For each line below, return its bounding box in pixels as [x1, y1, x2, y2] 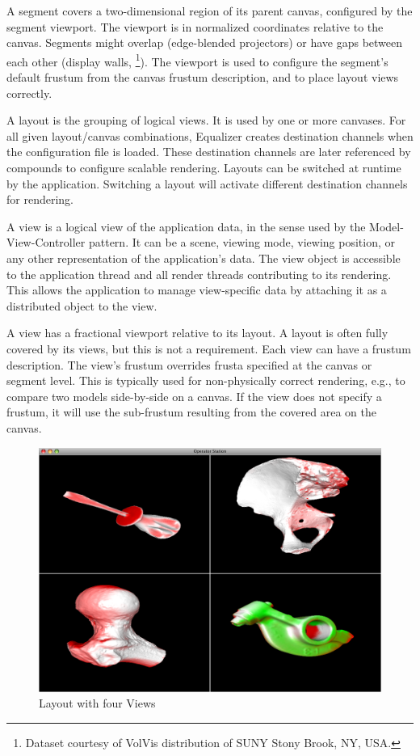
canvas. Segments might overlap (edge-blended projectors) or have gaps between [6, 34, 403, 51]
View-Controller [6, 234, 86, 251]
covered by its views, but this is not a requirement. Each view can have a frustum [6, 340, 411, 357]
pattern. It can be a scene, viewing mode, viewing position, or [88, 234, 395, 251]
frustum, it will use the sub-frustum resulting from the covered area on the [6, 403, 376, 420]
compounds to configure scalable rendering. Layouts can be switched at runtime [6, 159, 401, 175]
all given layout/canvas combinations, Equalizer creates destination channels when [6, 127, 414, 144]
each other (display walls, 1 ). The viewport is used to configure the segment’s [6, 50, 388, 70]
